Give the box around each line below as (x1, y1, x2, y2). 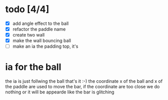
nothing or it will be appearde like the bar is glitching (5, 89, 115, 95)
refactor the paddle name (12, 26, 66, 32)
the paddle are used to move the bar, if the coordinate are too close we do (5, 84, 160, 90)
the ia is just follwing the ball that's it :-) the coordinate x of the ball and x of (5, 78, 163, 84)
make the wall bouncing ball (12, 38, 71, 44)
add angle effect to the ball (12, 20, 69, 26)
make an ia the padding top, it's (12, 43, 78, 49)
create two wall (12, 32, 45, 38)
